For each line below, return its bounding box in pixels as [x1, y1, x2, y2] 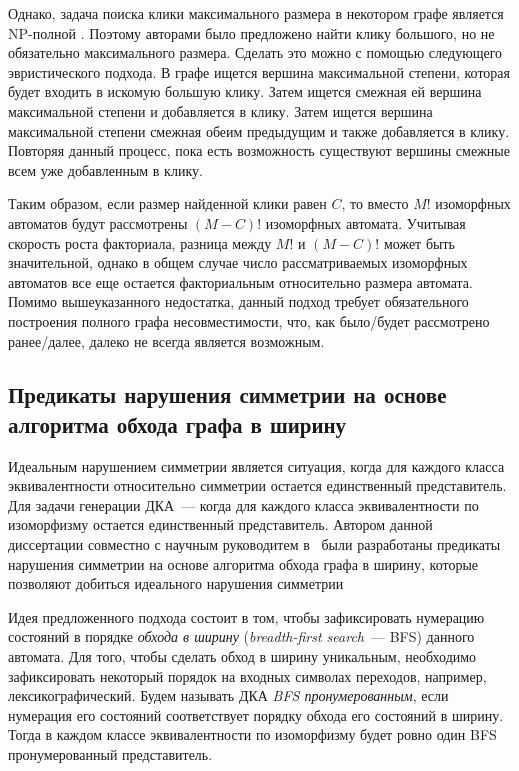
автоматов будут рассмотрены [8, 212, 188, 233]
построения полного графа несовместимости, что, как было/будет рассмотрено [8, 310, 490, 331]
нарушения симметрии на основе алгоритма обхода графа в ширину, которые [8, 553, 479, 574]
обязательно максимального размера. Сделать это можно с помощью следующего [8, 42, 503, 63]
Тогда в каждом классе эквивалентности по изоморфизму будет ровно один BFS [8, 724, 497, 745]
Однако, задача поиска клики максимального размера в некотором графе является [8, 3, 504, 23]
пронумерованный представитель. [8, 744, 213, 764]
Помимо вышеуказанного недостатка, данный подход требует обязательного [8, 291, 469, 312]
